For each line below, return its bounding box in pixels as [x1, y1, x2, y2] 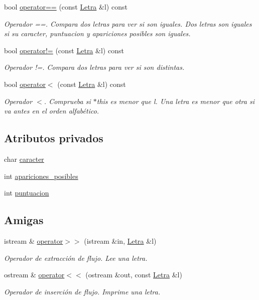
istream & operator [4, 235, 63, 246]
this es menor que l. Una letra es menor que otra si [96, 95, 254, 106]
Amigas [4, 212, 44, 228]
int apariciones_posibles [4, 170, 78, 181]
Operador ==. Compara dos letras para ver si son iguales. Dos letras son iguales [4, 18, 252, 29]
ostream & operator [4, 269, 65, 280]
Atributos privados [4, 130, 103, 146]
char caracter [4, 153, 44, 164]
